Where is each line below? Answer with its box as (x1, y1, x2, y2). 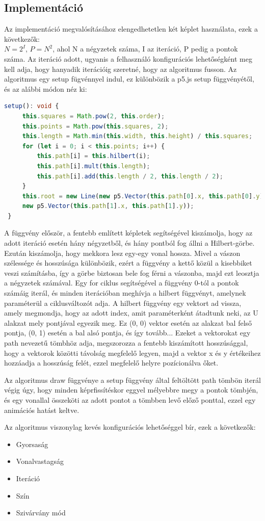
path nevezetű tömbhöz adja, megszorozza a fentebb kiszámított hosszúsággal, (4, 337, 248, 348)
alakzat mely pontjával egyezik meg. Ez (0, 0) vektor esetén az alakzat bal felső (4, 317, 252, 328)
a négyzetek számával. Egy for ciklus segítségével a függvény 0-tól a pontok (4, 277, 239, 288)
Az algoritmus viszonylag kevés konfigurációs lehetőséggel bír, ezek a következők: (4, 422, 256, 432)
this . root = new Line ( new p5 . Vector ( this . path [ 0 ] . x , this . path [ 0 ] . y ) (22, 192, 263, 200)
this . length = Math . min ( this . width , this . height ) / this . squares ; (22, 133, 253, 140)
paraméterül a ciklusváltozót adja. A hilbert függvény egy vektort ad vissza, (4, 297, 242, 308)
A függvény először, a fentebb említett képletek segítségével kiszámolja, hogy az (4, 227, 253, 238)
